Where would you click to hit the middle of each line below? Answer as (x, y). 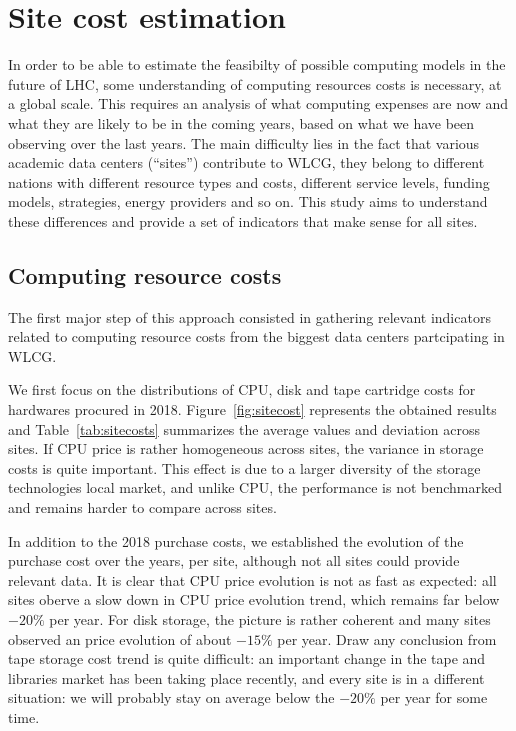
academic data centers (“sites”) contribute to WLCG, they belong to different (246, 162)
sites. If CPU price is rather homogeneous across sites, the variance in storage (246, 448)
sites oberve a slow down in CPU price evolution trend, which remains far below (254, 599)
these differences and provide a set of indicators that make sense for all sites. (243, 220)
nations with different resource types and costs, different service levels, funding (249, 181)
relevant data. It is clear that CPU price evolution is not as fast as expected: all (252, 579)
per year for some (434, 697)
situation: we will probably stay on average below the (171, 697)
